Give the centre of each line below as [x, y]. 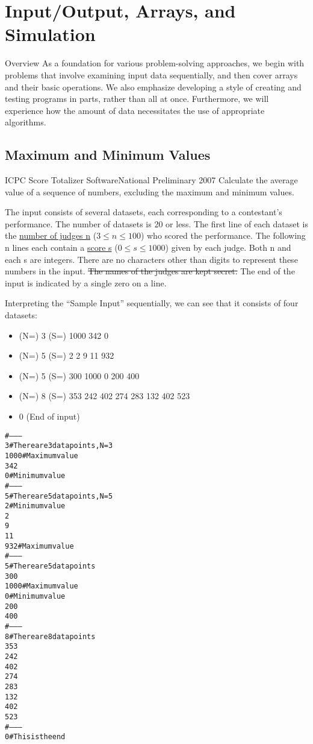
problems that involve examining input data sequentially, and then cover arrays [151, 74]
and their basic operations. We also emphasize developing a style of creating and [153, 87]
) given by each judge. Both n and [228, 247]
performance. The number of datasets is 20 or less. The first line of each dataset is [156, 223]
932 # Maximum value [39, 546]
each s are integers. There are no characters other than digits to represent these [151, 259]
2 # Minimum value [35, 506]
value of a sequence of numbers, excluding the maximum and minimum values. [150, 191]
